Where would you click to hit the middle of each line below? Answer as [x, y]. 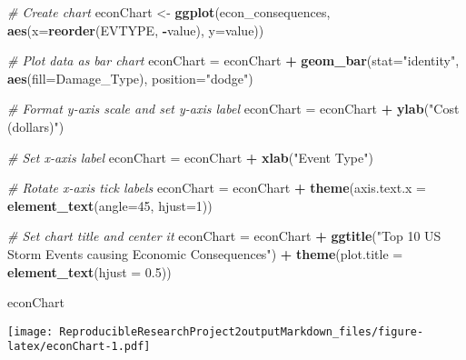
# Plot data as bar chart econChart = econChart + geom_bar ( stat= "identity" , [233, 60]
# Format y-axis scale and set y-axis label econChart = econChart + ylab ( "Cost [233, 109]
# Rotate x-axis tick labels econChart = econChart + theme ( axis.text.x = [217, 188]
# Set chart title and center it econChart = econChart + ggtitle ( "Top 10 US [224, 236]
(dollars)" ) [36, 126]
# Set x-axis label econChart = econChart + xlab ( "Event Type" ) [190, 157]
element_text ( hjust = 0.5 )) [89, 271]
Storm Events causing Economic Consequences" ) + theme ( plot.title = [205, 253]
